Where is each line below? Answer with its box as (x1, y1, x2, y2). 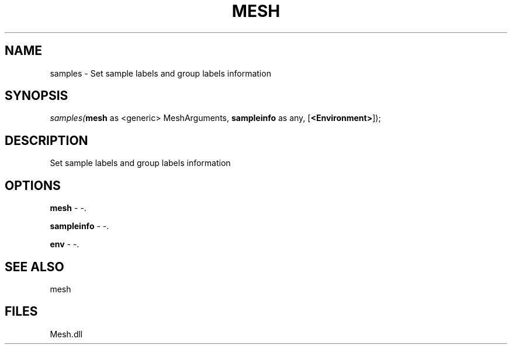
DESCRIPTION (5, 133, 88, 148)
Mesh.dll (50, 329, 83, 339)
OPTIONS (5, 178, 61, 193)
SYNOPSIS (5, 88, 68, 103)
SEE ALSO (5, 259, 64, 274)
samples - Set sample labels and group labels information (50, 68, 271, 78)
